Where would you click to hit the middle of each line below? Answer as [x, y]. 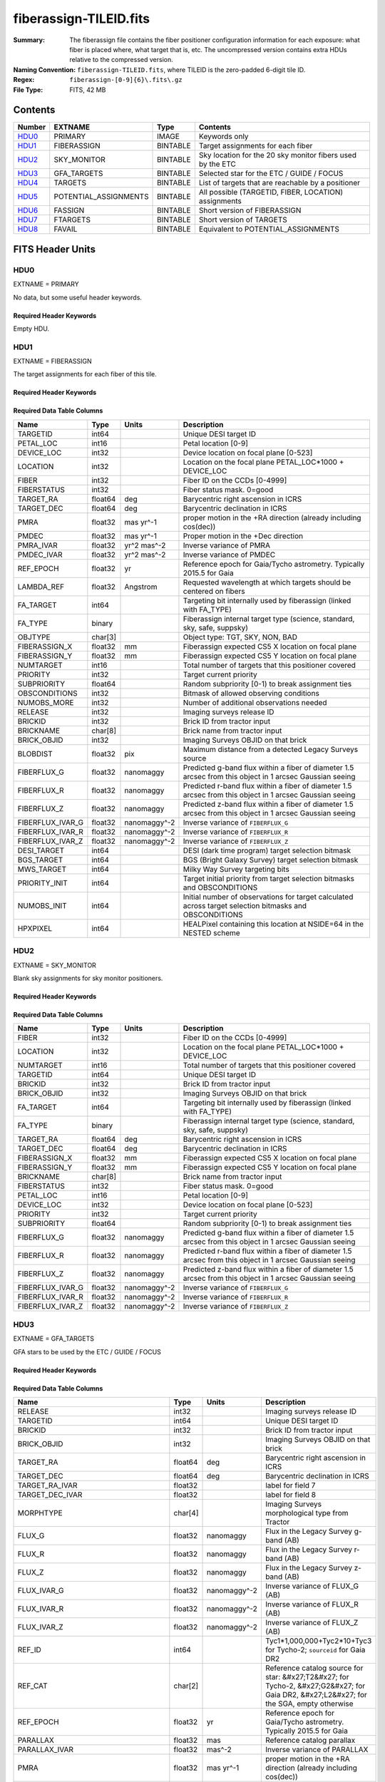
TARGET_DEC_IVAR [50, 1495]
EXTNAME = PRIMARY [46, 284]
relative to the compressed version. [122, 60]
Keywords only [224, 137]
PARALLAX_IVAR [46, 1749]
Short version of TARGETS [243, 220]
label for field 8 [291, 1495]
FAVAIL [66, 230]
